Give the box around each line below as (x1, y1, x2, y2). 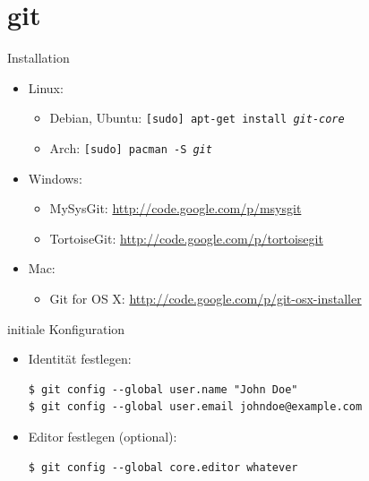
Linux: (28, 78, 64, 97)
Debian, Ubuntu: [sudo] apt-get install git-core (49, 108, 345, 127)
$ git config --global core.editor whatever (28, 460, 298, 474)
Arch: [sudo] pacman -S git (49, 138, 212, 157)
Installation (7, 48, 70, 67)
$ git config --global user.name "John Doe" (28, 382, 298, 396)
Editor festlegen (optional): (28, 426, 177, 445)
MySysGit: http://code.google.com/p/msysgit (49, 199, 302, 218)
